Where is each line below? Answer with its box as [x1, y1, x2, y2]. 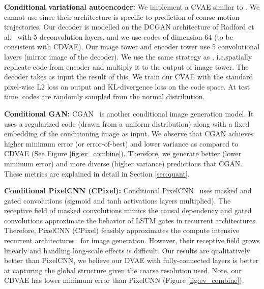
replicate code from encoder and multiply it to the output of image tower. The [4, 61, 249, 72]
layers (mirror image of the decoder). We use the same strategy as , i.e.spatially [4, 51, 252, 62]
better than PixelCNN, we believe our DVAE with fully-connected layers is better [4, 255, 259, 266]
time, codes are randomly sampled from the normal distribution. [4, 91, 205, 102]
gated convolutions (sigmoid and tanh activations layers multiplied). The [4, 195, 231, 206]
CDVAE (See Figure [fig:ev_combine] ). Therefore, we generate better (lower [4, 148, 242, 159]
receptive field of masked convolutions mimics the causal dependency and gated [4, 205, 252, 216]
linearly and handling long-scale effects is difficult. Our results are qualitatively [4, 245, 250, 255]
